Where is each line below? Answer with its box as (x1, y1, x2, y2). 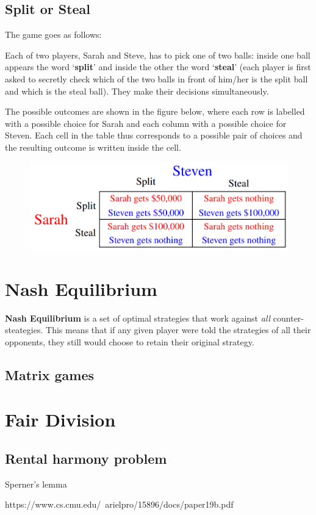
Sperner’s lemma (5, 477, 67, 490)
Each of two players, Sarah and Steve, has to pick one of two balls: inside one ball (5, 48, 311, 61)
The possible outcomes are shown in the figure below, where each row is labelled (5, 105, 305, 118)
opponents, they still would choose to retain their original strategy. (5, 335, 254, 348)
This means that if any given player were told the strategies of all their (46, 323, 311, 336)
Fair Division (5, 407, 116, 432)
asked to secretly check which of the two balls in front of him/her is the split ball (5, 72, 308, 85)
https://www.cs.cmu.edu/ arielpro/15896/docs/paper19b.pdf (5, 498, 234, 511)
